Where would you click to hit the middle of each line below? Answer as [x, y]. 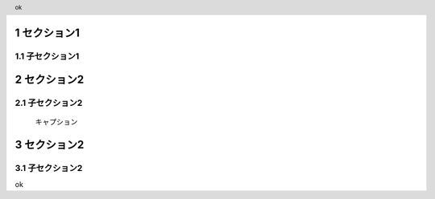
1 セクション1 [48, 32]
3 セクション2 [50, 145]
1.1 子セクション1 [47, 56]
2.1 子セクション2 [49, 103]
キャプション [56, 122]
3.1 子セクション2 [49, 169]
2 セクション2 [50, 80]
